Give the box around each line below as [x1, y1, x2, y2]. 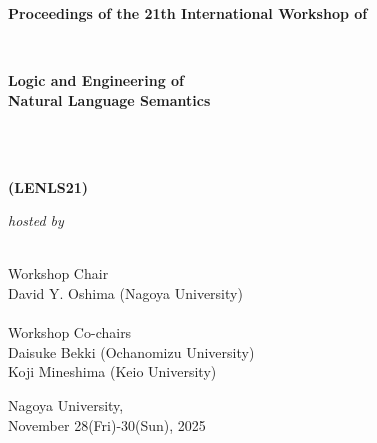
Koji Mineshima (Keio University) [8, 361, 217, 382]
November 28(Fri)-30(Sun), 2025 [8, 414, 206, 435]
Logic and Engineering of [8, 70, 185, 91]
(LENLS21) [8, 176, 89, 197]
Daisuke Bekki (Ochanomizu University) [8, 341, 255, 362]
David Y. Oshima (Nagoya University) [8, 282, 243, 303]
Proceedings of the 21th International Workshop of [8, 3, 368, 23]
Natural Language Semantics [8, 89, 211, 110]
